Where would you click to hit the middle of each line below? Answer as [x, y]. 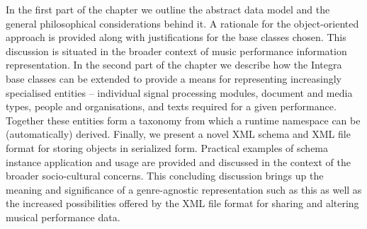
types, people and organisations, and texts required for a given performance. [171, 106]
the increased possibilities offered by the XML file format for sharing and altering [182, 203]
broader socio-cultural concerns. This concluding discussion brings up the [165, 176]
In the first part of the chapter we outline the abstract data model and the [168, 9]
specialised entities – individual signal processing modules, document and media [179, 92]
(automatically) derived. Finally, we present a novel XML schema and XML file [178, 134]
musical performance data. [63, 217]
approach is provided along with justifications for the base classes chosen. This [176, 37]
